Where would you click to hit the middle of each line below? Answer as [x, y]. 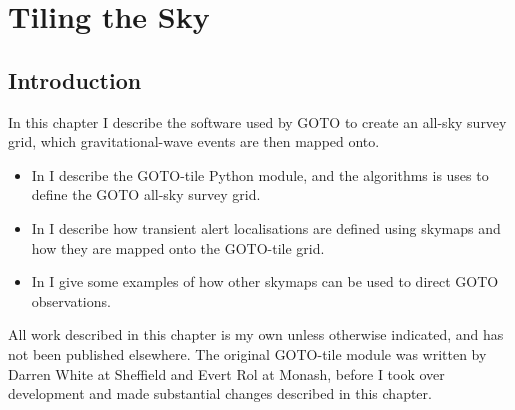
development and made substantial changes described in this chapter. [220, 393]
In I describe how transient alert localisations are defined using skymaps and [266, 227]
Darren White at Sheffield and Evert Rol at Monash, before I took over [226, 373]
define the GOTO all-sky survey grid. [146, 194]
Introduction [75, 79]
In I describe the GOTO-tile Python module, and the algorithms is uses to [260, 174]
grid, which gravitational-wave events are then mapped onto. [194, 141]
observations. [71, 300]
